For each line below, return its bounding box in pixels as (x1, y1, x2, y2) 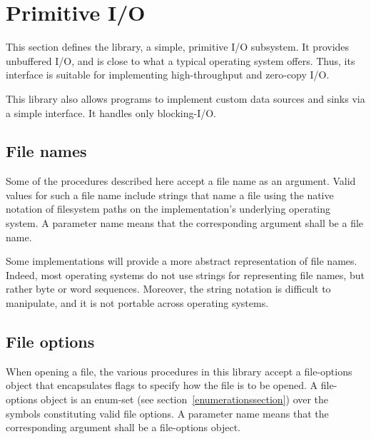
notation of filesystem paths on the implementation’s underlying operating (6, 201, 331, 216)
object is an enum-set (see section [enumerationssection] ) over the (41, 392, 329, 407)
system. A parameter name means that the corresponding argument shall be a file (6, 216, 364, 231)
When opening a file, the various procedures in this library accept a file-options (6, 363, 352, 378)
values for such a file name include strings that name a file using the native (6, 187, 334, 202)
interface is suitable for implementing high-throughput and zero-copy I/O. (6, 67, 330, 82)
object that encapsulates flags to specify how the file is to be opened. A (6, 378, 318, 393)
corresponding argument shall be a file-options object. (6, 420, 240, 435)
